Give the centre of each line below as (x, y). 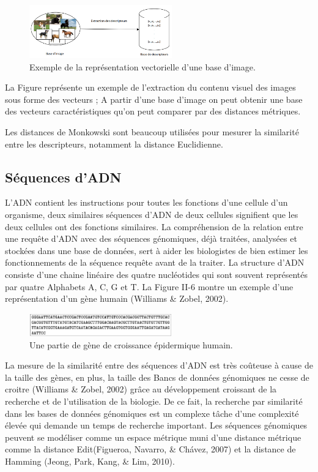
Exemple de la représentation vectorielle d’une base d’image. (142, 66)
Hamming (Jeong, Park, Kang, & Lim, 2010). (90, 461)
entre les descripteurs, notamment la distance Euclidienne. (114, 144)
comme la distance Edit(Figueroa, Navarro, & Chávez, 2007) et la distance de (150, 449)
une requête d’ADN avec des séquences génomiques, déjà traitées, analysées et (151, 238)
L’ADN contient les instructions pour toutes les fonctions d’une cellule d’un (146, 202)
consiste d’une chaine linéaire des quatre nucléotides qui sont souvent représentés (157, 274)
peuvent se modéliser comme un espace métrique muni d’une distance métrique (153, 437)
